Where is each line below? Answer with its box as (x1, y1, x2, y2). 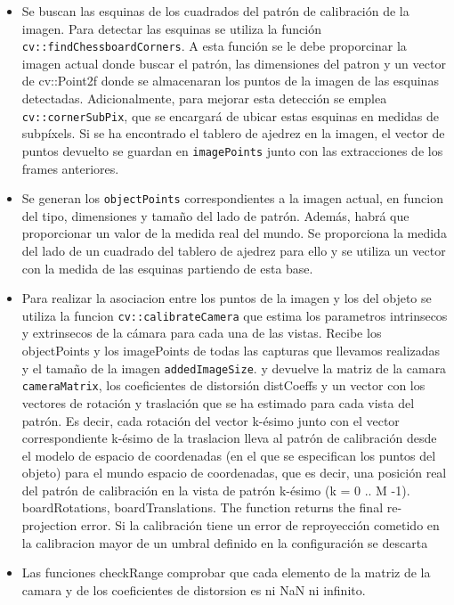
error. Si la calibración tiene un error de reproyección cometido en (80, 516, 440, 535)
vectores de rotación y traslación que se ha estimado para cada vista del (21, 393, 415, 412)
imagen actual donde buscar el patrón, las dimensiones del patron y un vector (21, 53, 446, 72)
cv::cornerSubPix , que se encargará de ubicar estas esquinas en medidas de (21, 106, 439, 125)
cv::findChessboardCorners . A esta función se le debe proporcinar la (21, 37, 407, 55)
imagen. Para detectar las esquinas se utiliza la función (21, 19, 321, 37)
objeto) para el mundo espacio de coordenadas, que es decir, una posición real (21, 463, 447, 482)
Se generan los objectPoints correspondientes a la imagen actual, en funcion (21, 189, 443, 208)
